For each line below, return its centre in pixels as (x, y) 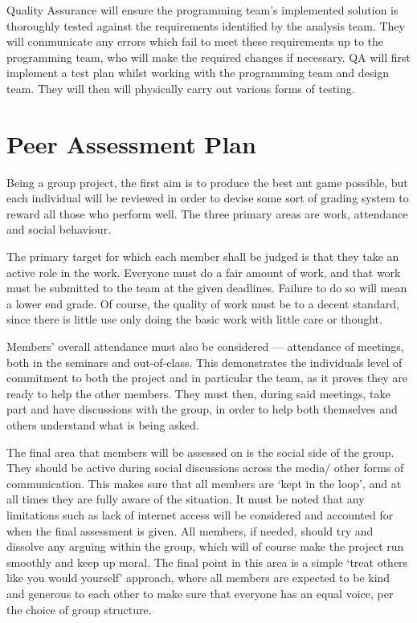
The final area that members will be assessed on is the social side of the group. (200, 452)
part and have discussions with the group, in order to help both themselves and (202, 409)
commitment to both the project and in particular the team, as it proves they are (207, 378)
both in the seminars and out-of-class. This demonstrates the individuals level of (204, 362)
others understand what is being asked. (103, 425)
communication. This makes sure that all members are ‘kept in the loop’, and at (204, 483)
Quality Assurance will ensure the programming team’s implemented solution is (202, 10)
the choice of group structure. (79, 609)
